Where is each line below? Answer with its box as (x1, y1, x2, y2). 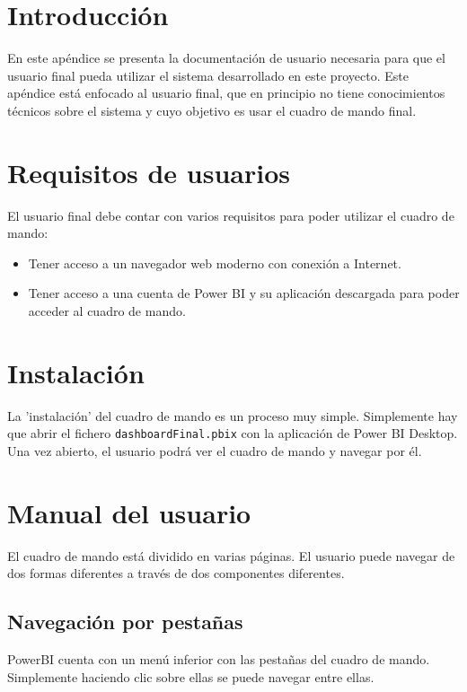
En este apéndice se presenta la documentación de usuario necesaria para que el (7, 48, 445, 67)
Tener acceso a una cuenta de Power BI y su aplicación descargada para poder (28, 284, 460, 302)
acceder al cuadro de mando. (28, 302, 186, 320)
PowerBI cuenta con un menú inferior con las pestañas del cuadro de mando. (7, 650, 430, 669)
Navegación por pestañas (7, 608, 243, 635)
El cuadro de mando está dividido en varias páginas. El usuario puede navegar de (7, 546, 455, 565)
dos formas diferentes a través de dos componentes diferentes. (7, 564, 345, 583)
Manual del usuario (7, 494, 251, 530)
